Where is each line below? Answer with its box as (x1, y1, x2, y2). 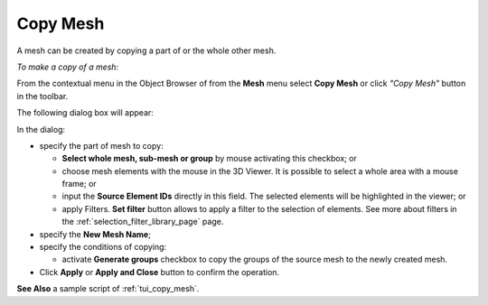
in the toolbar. (16, 90, 69, 101)
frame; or (61, 179, 97, 189)
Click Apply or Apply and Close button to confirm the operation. (39, 266, 280, 277)
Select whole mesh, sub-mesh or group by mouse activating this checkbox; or (61, 153, 357, 164)
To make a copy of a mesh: (16, 61, 119, 72)
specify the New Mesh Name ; (39, 228, 151, 239)
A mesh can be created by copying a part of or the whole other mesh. (16, 45, 277, 56)
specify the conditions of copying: (39, 242, 167, 253)
